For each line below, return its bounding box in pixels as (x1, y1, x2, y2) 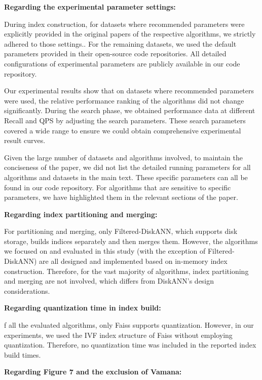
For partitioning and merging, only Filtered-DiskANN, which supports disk (4, 226, 238, 236)
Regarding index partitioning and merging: (4, 209, 158, 219)
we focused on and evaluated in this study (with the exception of (4, 246, 206, 256)
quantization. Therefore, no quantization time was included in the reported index (4, 339, 256, 350)
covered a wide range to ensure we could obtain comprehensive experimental (4, 125, 241, 135)
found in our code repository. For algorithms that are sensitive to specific (4, 182, 231, 192)
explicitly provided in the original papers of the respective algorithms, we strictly (4, 28, 256, 39)
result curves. (4, 135, 46, 146)
